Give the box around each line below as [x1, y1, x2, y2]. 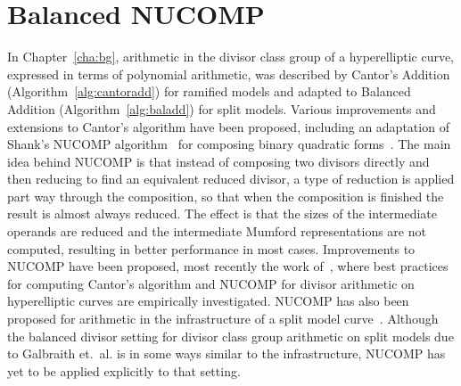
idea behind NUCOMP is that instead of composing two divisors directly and [7, 152, 430, 170]
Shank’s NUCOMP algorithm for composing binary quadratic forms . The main [7, 135, 451, 153]
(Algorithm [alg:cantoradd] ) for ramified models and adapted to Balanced [7, 82, 411, 101]
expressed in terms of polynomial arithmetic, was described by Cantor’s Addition [7, 64, 450, 83]
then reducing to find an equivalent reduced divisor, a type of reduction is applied [7, 169, 455, 188]
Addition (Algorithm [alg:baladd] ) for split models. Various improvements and [7, 99, 436, 118]
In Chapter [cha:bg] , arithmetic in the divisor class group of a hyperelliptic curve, [7, 47, 455, 66]
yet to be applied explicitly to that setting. [7, 361, 241, 380]
